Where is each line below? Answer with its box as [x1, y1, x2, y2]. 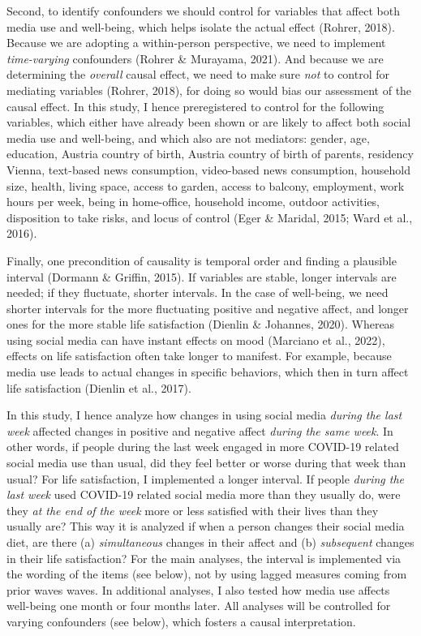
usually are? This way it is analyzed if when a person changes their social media [6, 518, 405, 535]
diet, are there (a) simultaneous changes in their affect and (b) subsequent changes [6, 534, 415, 550]
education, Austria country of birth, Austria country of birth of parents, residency [6, 145, 414, 162]
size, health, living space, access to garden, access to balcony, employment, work [6, 177, 405, 194]
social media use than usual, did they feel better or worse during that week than [6, 454, 406, 471]
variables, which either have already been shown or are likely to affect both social [6, 114, 411, 131]
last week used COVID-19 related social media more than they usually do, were [6, 486, 401, 503]
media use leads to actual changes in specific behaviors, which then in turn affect [6, 363, 409, 380]
